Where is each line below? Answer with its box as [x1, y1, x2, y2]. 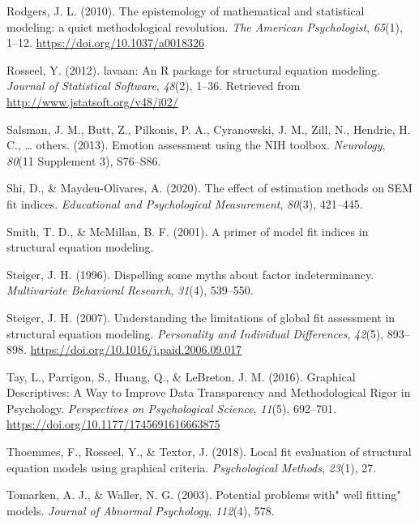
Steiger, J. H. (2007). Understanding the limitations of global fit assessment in [6, 308, 395, 325]
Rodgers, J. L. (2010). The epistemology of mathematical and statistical [6, 2, 365, 19]
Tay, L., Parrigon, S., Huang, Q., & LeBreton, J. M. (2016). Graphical [6, 368, 356, 385]
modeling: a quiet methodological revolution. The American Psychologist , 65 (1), [6, 18, 403, 35]
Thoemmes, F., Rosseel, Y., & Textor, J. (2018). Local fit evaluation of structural [6, 443, 412, 460]
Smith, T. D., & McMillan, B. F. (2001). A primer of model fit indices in [6, 222, 369, 239]
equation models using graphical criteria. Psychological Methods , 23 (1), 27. [6, 458, 377, 476]
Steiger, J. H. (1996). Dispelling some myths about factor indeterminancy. [6, 265, 374, 282]
